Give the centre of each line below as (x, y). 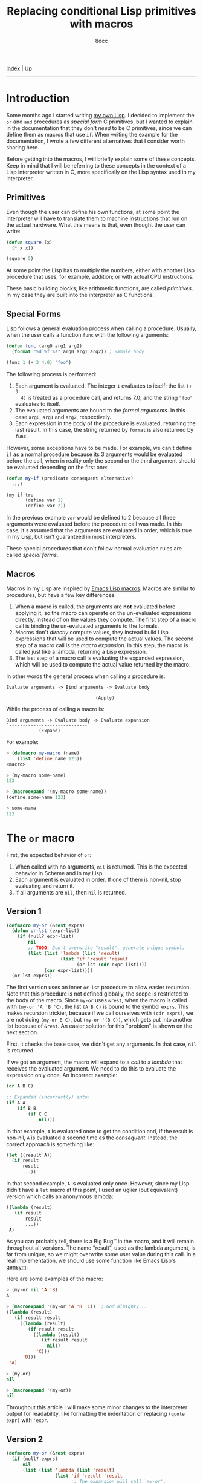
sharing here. (23, 147)
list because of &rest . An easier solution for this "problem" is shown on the (99, 1026)
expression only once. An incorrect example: (62, 1075)
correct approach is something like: (50, 1144)
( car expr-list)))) (69, 970)
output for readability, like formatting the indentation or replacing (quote (96, 1414)
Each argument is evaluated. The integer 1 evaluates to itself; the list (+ (103, 386)
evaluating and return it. (45, 886)
